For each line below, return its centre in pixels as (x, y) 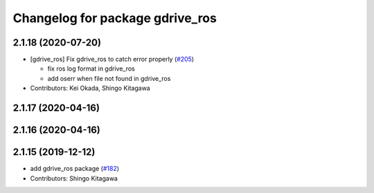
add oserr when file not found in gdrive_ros (109, 78)
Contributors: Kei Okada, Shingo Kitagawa (90, 88)
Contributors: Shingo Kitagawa (74, 178)
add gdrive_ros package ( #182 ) (75, 169)
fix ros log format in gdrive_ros (91, 68)
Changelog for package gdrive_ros (115, 18)
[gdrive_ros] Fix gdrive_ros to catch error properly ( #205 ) (112, 59)
